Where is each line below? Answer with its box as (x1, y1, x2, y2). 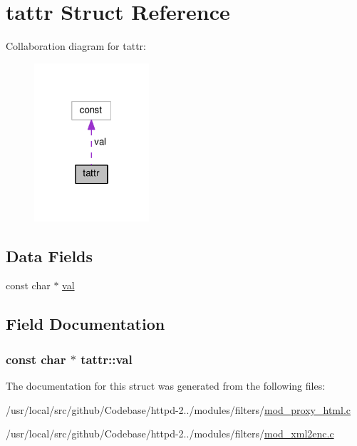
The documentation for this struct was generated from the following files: (6, 378, 326, 393)
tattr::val (81, 350, 133, 368)
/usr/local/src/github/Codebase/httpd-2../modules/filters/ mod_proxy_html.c (6, 402, 351, 417)
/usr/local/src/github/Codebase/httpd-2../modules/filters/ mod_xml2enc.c (6, 426, 334, 441)
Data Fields (6, 244, 93, 266)
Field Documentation (6, 313, 165, 335)
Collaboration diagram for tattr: (6, 38, 146, 53)
